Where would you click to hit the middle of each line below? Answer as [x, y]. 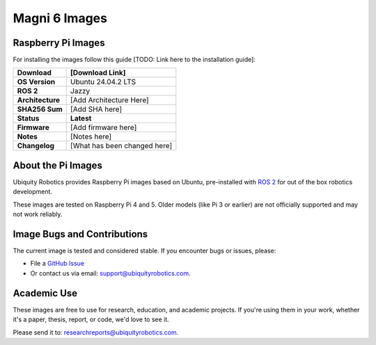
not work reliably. [38, 214]
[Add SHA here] [96, 109]
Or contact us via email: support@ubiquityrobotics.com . [110, 273]
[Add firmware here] [103, 127]
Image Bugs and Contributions [80, 234]
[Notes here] [91, 137]
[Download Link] [98, 73]
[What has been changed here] [121, 146]
